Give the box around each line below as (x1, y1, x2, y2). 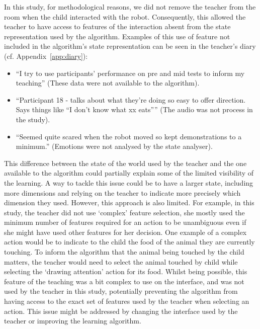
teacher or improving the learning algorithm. (4, 315, 141, 326)
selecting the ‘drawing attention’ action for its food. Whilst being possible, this (4, 266, 247, 277)
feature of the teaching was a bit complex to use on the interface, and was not (4, 276, 244, 286)
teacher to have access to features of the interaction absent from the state (4, 21, 231, 32)
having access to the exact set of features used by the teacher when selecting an (4, 296, 249, 306)
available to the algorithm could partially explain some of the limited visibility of (4, 168, 254, 178)
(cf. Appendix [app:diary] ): (4, 50, 88, 61)
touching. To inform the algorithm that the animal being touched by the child (4, 246, 244, 257)
